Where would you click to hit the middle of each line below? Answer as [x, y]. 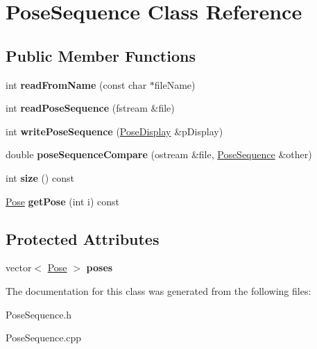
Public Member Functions [101, 55]
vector [19, 267]
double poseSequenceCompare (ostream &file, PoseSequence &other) [159, 154]
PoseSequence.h [39, 314]
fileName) [175, 84]
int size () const [40, 177]
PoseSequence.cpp [44, 338]
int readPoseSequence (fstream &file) [90, 108]
